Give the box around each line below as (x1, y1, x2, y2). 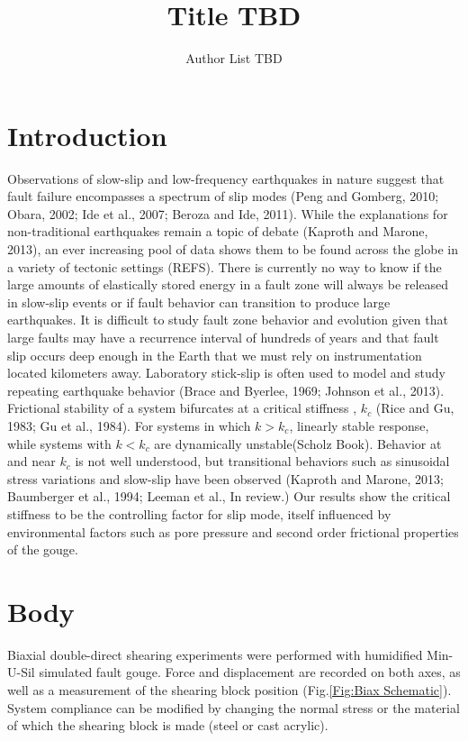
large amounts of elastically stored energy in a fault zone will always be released (7, 275, 449, 294)
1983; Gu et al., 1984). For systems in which (7, 416, 251, 435)
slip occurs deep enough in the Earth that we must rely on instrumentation (7, 345, 422, 364)
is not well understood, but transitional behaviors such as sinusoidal (75, 452, 450, 471)
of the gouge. (7, 540, 78, 559)
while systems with (7, 434, 112, 453)
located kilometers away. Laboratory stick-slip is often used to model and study (7, 363, 445, 382)
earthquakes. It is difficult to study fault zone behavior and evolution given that (7, 310, 448, 329)
